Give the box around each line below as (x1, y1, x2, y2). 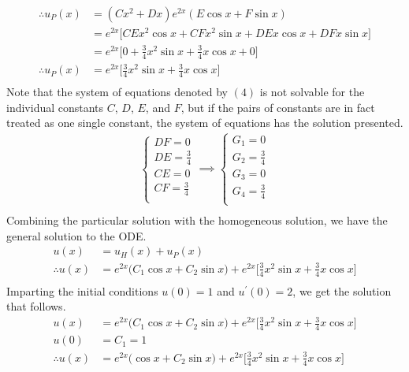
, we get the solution (292, 282, 392, 299)
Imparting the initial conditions (6, 282, 158, 299)
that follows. (6, 298, 66, 314)
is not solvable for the (259, 83, 365, 99)
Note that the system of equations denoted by (6, 83, 228, 99)
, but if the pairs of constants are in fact (180, 99, 375, 115)
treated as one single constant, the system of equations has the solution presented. (6, 114, 403, 131)
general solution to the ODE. (6, 227, 147, 244)
